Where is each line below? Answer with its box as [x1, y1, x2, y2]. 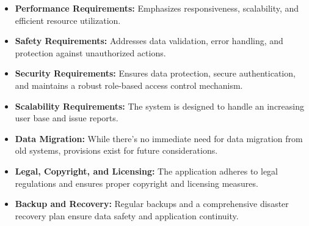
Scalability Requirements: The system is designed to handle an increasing [15, 99, 305, 112]
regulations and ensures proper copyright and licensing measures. [15, 176, 258, 189]
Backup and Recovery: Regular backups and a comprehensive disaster [15, 197, 289, 210]
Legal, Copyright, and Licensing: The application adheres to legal [15, 164, 278, 177]
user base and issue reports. [15, 111, 118, 124]
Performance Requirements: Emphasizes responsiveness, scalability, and [15, 2, 299, 14]
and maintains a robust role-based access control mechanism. [15, 78, 243, 91]
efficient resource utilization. [15, 13, 121, 26]
